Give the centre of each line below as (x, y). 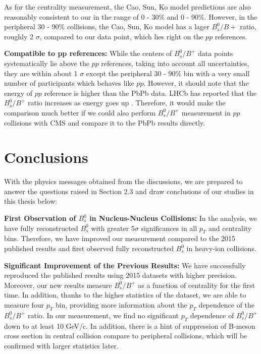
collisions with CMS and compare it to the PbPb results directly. (105, 122)
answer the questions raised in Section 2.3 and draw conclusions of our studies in (129, 191)
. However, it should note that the (196, 83)
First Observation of (40, 218)
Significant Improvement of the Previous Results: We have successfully (125, 265)
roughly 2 (19, 36)
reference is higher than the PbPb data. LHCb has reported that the (150, 93)
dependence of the (227, 304)
